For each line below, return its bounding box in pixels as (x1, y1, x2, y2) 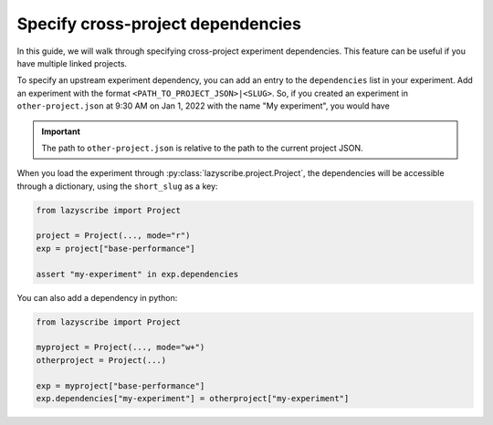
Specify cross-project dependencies (16, 14, 301, 34)
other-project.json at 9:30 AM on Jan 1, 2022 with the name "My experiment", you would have (16, 100, 390, 111)
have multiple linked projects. (16, 57, 128, 68)
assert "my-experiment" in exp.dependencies (36, 269, 239, 279)
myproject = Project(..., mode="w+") (36, 342, 205, 353)
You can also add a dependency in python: (16, 292, 178, 303)
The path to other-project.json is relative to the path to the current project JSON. (41, 142, 363, 153)
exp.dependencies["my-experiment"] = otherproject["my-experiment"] (36, 393, 350, 403)
